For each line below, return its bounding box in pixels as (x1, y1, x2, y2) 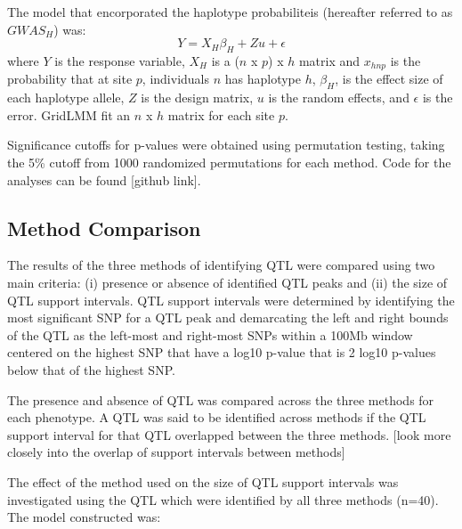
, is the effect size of (335, 69, 443, 88)
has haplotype (224, 69, 302, 88)
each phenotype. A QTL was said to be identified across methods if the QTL (7, 408, 426, 427)
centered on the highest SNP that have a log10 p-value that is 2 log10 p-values (7, 343, 436, 362)
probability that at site (7, 69, 133, 88)
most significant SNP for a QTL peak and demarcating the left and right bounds (7, 308, 449, 327)
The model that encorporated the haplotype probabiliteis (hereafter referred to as (7, 3, 453, 20)
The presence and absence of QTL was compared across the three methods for (7, 390, 434, 409)
